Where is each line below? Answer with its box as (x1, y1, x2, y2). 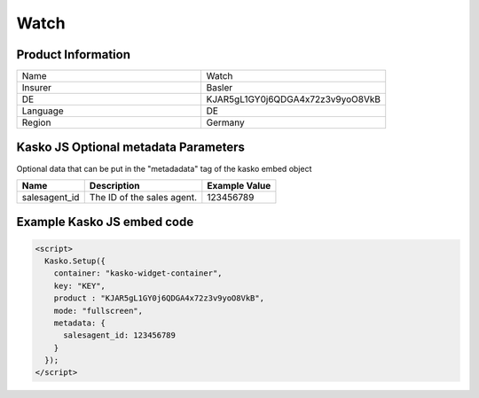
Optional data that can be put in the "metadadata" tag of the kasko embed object (16, 163, 312, 174)
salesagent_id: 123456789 (63, 331, 177, 340)
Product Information (16, 47, 131, 62)
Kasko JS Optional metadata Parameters (16, 140, 246, 155)
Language (21, 105, 64, 117)
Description (89, 179, 141, 191)
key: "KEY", (53, 280, 106, 291)
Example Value (207, 179, 271, 191)
